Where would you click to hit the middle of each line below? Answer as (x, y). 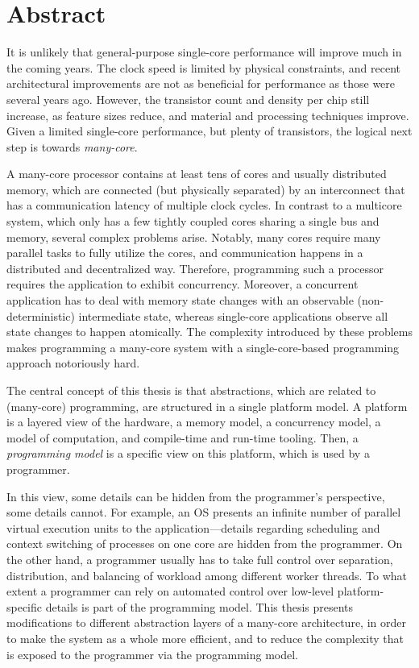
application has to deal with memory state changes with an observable (180, 300)
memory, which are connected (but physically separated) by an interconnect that (206, 189)
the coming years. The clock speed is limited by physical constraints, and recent (203, 67)
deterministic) (41, 315)
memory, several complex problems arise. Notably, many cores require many (194, 236)
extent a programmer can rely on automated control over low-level (170, 591)
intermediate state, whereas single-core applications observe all (233, 315)
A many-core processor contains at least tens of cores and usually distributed (197, 174)
